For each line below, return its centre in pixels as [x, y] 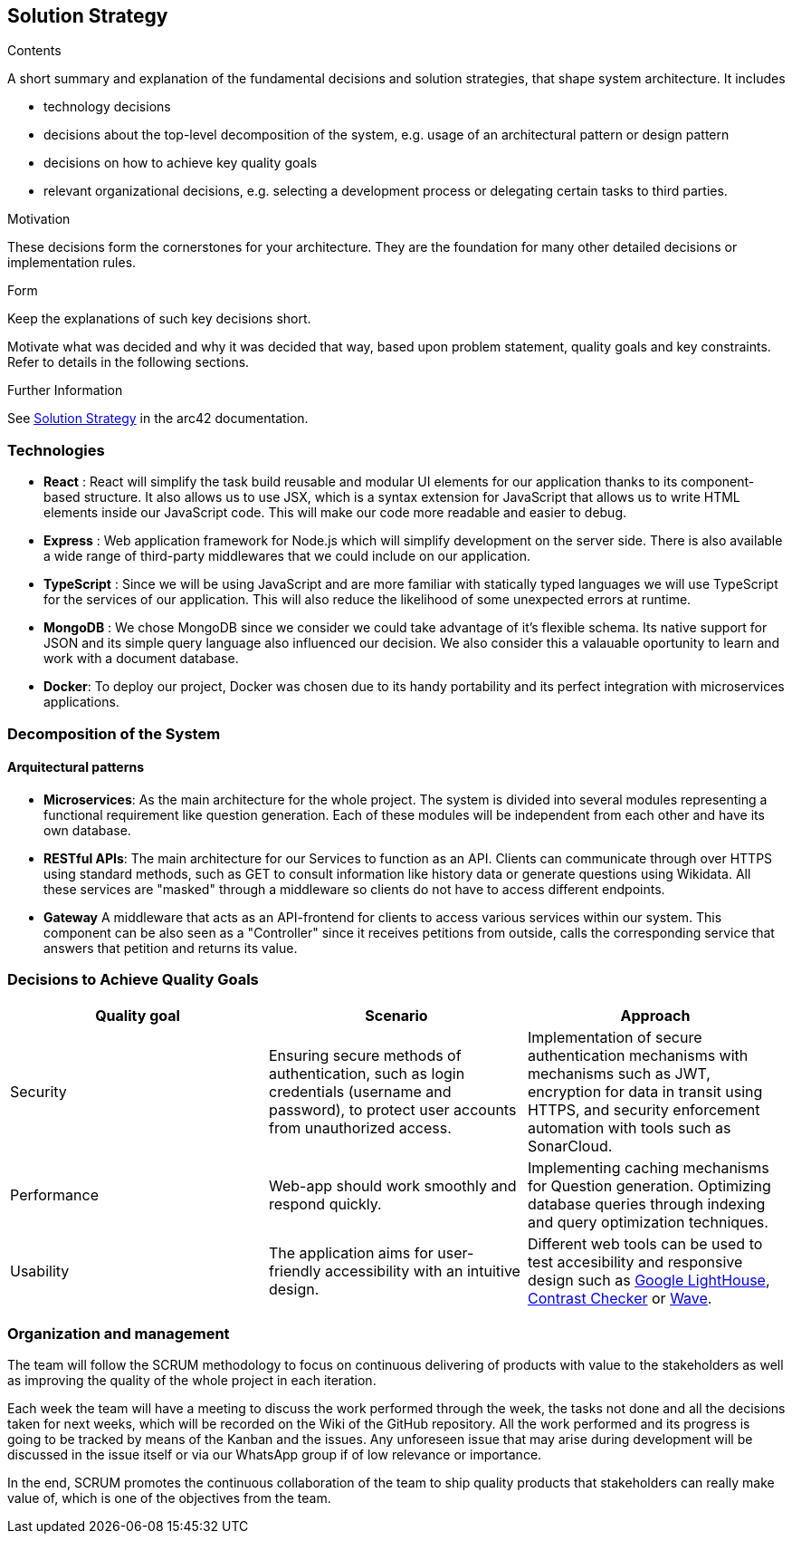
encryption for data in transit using [645, 1091]
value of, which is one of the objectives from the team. [169, 1498]
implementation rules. [72, 263]
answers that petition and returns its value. [171, 948]
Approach [655, 1015]
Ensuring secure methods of [365, 1055]
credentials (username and [360, 1091]
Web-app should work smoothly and [392, 1185]
